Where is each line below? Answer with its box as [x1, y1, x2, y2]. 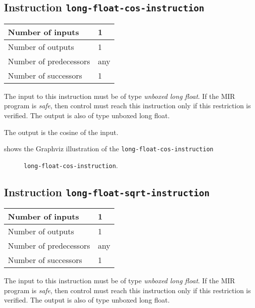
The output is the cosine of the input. [4, 127, 118, 137]
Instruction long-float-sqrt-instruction [4, 184, 210, 199]
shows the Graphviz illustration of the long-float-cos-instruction [4, 143, 214, 154]
